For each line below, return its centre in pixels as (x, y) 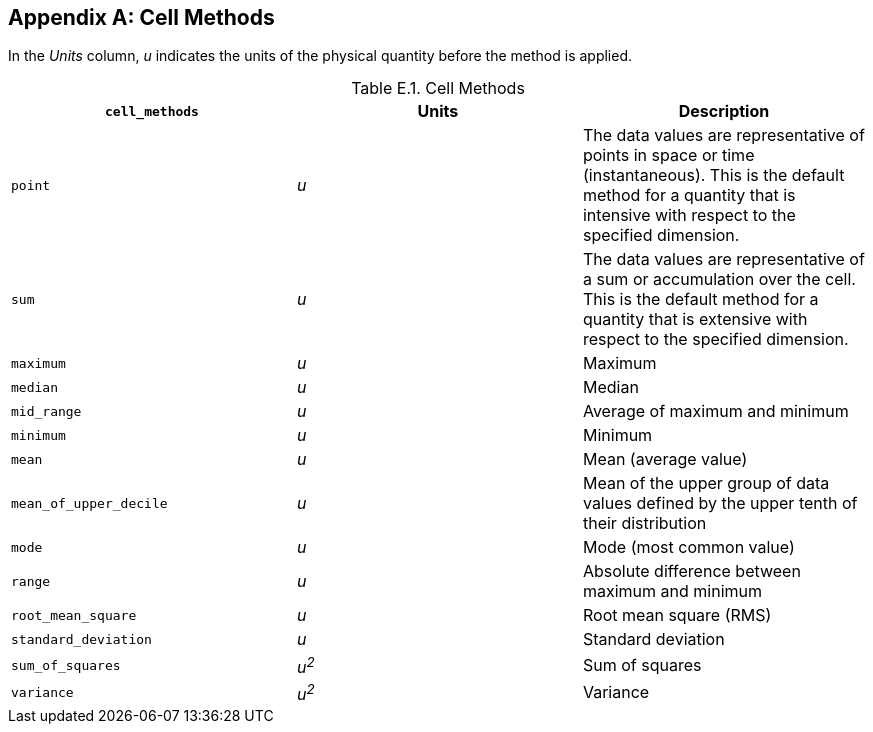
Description (724, 111)
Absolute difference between (691, 571)
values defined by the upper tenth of (720, 503)
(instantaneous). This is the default (713, 175)
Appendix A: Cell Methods (141, 17)
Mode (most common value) (688, 547)
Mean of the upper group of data (706, 483)
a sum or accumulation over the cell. (719, 279)
